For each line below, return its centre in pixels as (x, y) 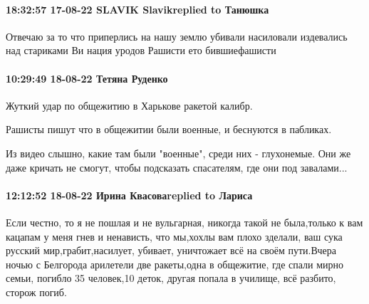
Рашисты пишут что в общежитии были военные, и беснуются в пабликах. (169, 129)
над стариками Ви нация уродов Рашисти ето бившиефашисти (141, 50)
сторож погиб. (36, 292)
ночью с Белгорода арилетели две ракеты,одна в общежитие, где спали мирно (175, 264)
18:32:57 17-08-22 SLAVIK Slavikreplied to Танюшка (137, 9)
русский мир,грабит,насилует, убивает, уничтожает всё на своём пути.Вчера (171, 250)
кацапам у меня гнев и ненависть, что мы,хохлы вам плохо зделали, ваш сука (174, 236)
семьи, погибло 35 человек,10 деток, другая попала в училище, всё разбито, (171, 278)
